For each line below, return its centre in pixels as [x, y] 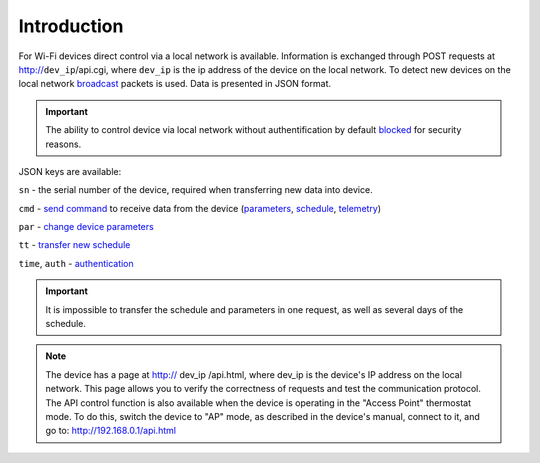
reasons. [63, 144]
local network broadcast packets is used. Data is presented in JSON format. [175, 84]
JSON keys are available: [70, 171]
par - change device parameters [86, 227]
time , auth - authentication [76, 263]
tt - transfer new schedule [74, 245]
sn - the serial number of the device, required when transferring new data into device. [196, 190]
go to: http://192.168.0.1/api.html [111, 431]
